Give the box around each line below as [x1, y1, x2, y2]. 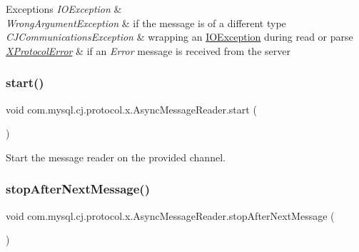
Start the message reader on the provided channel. [6, 149, 226, 164]
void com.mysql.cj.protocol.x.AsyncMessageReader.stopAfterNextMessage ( [6, 208, 335, 223]
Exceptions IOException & [6, 1, 122, 16]
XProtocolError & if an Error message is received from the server [6, 43, 290, 58]
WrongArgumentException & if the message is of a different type [6, 15, 286, 30]
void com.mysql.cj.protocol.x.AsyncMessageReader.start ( [6, 101, 257, 116]
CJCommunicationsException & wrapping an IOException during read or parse [6, 29, 353, 44]
